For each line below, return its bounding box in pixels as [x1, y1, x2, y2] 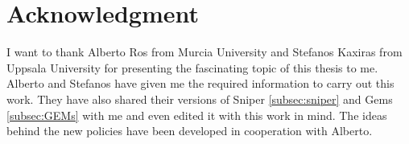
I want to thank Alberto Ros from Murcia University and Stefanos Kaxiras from [6, 43, 403, 60]
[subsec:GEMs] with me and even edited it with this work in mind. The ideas [6, 106, 387, 123]
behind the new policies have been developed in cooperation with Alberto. [6, 122, 373, 139]
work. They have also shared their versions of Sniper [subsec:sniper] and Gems [6, 90, 393, 107]
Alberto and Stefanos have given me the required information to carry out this [6, 75, 395, 92]
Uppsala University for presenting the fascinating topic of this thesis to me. [6, 59, 378, 76]
